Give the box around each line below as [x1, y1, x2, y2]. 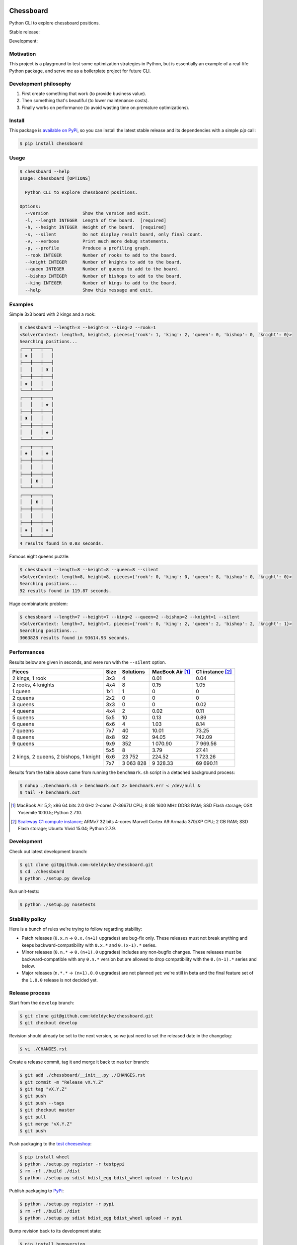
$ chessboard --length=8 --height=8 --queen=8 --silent [19, 567, 159, 573]
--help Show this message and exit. [25, 287, 153, 293]
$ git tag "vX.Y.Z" [19, 1086, 67, 1092]
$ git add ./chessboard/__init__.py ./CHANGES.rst [19, 1072, 146, 1078]
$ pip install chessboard [19, 140, 83, 146]
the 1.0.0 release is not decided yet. [21, 977, 98, 983]
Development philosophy [9, 80, 72, 87]
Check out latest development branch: [9, 848, 88, 854]
